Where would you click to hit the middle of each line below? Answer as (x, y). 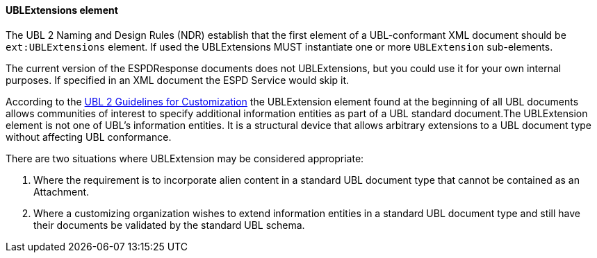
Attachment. (62, 191)
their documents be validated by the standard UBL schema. (169, 225)
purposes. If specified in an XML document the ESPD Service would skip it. (178, 80)
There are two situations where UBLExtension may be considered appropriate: (185, 158)
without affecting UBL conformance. (89, 137)
